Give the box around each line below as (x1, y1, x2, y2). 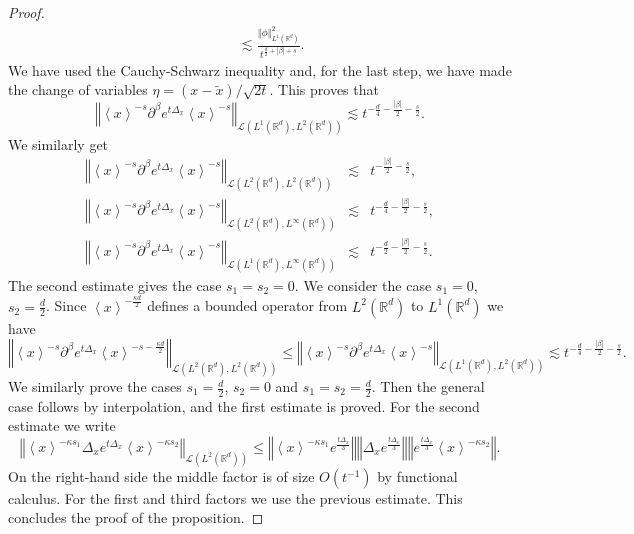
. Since (46, 295, 87, 316)
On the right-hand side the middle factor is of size (8, 465, 315, 486)
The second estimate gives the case (8, 274, 222, 295)
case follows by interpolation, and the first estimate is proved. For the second (8, 395, 480, 416)
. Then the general (371, 376, 485, 397)
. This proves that (269, 79, 379, 100)
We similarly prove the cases (8, 376, 182, 397)
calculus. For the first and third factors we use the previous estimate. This (8, 487, 463, 508)
